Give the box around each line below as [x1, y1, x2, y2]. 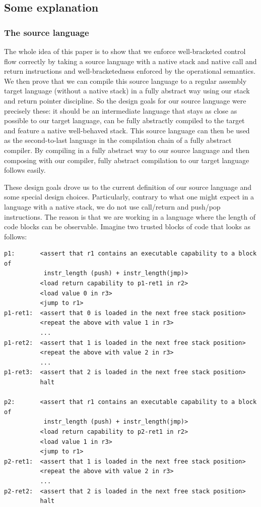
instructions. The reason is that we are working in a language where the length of [4, 211, 256, 222]
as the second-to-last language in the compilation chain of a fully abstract [4, 135, 232, 145]
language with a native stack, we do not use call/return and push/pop [4, 201, 221, 212]
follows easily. [4, 165, 46, 175]
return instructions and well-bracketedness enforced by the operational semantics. [4, 66, 255, 76]
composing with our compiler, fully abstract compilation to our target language [4, 155, 249, 165]
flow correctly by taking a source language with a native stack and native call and [4, 56, 257, 66]
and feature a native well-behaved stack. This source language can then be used [4, 125, 250, 135]
